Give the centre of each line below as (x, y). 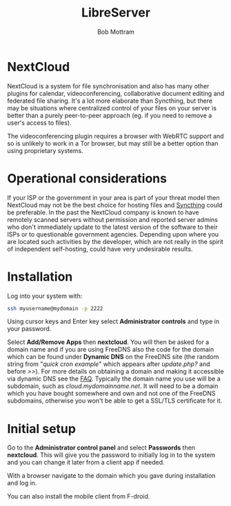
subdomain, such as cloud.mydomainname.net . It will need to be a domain (113, 386)
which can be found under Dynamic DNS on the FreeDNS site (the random (113, 357)
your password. (29, 329)
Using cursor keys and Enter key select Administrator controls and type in (113, 321)
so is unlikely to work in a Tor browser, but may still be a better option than (113, 143)
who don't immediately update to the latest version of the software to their (113, 227)
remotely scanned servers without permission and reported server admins (113, 219)
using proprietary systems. (46, 150)
